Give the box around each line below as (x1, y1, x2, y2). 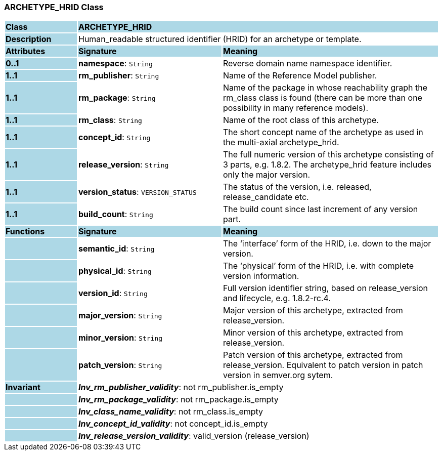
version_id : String (78, 288, 148, 299)
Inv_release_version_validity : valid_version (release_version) (78, 431, 310, 441)
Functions (6, 226, 45, 237)
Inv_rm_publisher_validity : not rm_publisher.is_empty (78, 382, 284, 393)
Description (6, 34, 52, 45)
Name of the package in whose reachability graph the (223, 82, 427, 93)
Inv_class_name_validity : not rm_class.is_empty (78, 406, 263, 417)
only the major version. (223, 170, 310, 180)
